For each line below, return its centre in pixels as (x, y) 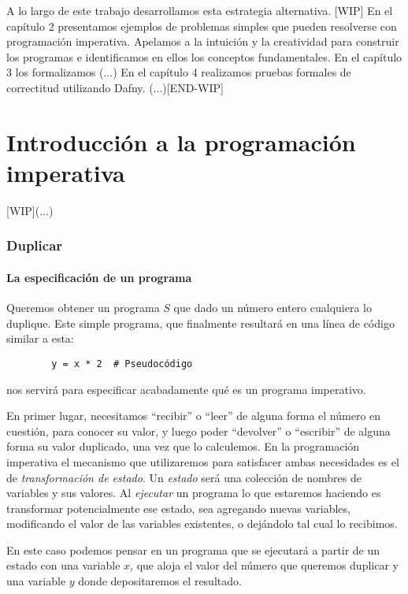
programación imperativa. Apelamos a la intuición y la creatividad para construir (203, 41)
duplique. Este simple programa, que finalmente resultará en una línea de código (200, 323)
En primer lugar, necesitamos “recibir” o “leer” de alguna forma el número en (194, 416)
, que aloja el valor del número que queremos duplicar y (264, 565)
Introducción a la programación (181, 141)
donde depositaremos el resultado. (160, 581)
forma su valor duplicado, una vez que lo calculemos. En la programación (183, 446)
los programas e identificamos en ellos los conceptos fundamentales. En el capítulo (204, 56)
